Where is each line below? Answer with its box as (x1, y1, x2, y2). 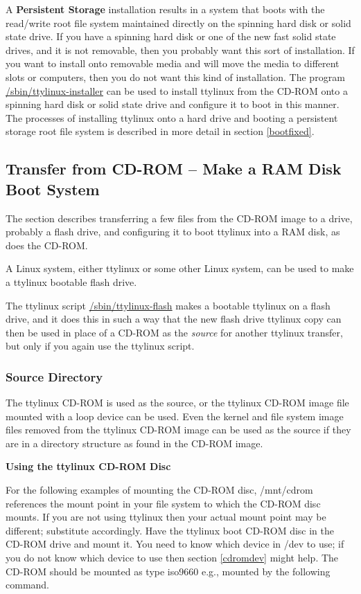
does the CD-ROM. (6, 237, 88, 252)
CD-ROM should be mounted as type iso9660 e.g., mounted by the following (6, 564, 331, 578)
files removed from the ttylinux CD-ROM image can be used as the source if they (6, 422, 351, 437)
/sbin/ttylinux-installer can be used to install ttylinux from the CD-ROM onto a (6, 83, 348, 98)
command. (6, 577, 49, 592)
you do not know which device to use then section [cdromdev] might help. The (6, 550, 339, 565)
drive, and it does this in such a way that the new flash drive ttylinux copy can (6, 312, 342, 326)
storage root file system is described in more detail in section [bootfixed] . (6, 124, 315, 138)
